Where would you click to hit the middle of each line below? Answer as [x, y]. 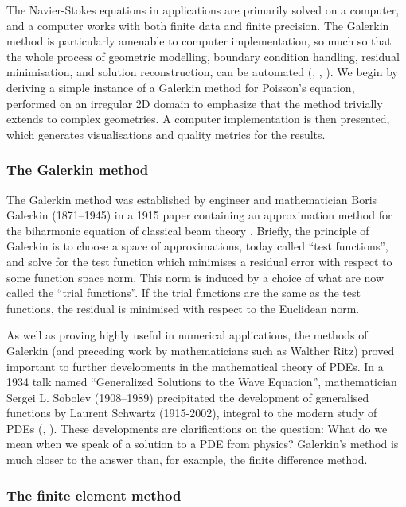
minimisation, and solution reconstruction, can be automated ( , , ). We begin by [202, 72]
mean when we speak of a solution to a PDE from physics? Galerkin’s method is [203, 444]
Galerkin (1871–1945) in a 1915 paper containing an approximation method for [199, 215]
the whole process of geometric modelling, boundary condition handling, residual [203, 56]
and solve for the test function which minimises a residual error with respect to [199, 261]
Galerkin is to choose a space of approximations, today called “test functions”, [197, 246]
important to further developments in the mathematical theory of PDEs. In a [195, 366]
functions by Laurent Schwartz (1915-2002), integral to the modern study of [192, 413]
